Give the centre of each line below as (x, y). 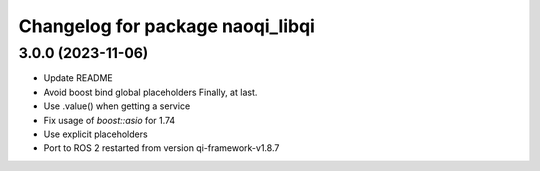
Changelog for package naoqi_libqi (166, 26)
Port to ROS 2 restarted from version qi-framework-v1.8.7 (161, 148)
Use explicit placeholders (96, 134)
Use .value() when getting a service (117, 106)
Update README (78, 78)
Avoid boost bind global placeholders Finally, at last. (150, 92)
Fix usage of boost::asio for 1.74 (109, 120)
